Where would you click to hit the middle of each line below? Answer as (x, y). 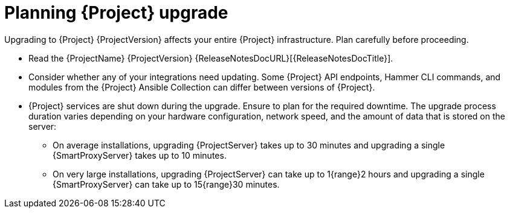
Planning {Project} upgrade (116, 13)
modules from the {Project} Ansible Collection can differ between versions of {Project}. (202, 87)
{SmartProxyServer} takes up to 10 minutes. (140, 155)
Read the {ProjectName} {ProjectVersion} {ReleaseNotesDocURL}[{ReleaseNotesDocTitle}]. (211, 58)
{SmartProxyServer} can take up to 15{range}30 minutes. (166, 184)
